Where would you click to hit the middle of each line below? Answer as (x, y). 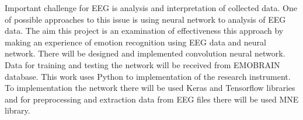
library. (18, 110)
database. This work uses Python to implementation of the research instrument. (148, 76)
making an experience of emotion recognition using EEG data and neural (135, 42)
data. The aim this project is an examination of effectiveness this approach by (144, 31)
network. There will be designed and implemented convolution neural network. (145, 53)
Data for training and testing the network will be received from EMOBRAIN (142, 64)
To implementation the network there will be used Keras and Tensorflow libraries (150, 88)
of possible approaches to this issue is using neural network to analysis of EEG (145, 19)
